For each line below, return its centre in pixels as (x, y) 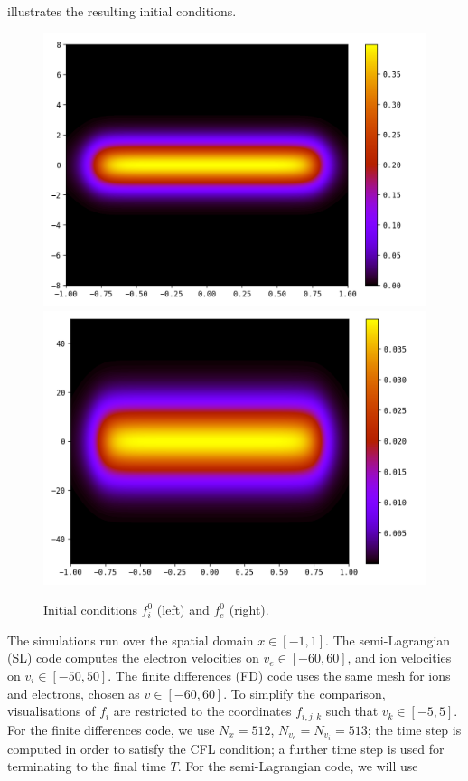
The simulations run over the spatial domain (131, 640)
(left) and (183, 610)
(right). (249, 610)
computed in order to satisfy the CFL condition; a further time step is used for (226, 748)
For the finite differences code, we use (111, 729)
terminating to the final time (87, 766)
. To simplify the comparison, (304, 693)
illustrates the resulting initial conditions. (122, 11)
